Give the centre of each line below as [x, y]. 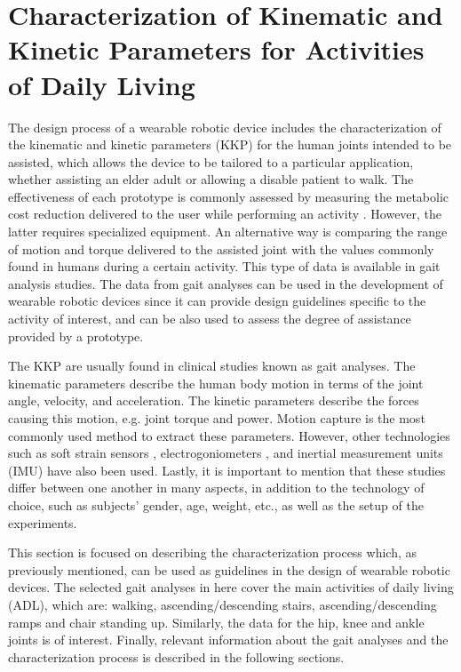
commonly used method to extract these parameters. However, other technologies [229, 435]
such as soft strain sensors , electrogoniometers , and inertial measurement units [226, 453]
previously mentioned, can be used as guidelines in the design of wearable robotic [229, 569]
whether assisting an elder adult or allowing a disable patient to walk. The [211, 179]
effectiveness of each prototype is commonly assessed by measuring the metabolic [229, 196]
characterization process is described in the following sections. [176, 656]
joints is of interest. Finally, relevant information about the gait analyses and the [228, 640]
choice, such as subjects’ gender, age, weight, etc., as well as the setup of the [216, 504]
